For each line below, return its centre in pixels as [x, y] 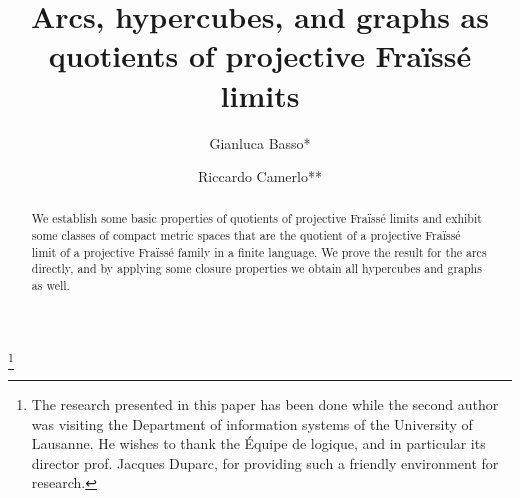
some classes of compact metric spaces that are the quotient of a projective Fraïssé [246, 235]
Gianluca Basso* [260, 142]
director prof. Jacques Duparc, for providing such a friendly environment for [265, 462]
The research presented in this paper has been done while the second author [265, 404]
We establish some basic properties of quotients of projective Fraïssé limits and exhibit [256, 218]
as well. [50, 285]
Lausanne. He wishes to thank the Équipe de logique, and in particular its [258, 443]
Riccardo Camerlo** [260, 176]
